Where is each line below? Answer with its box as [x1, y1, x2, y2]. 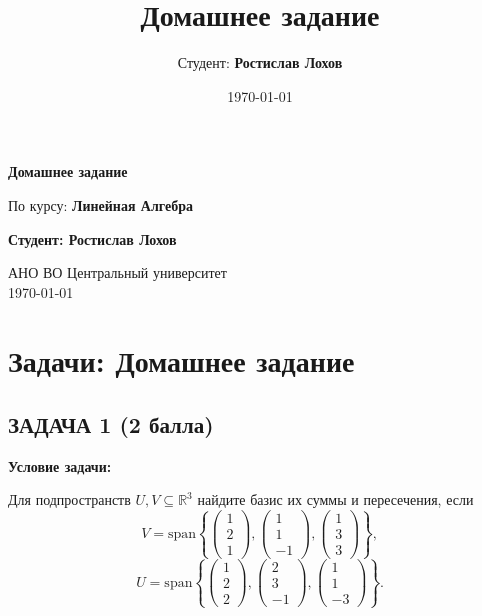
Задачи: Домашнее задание [8, 340, 355, 381]
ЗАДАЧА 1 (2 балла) [8, 409, 214, 440]
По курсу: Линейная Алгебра [8, 194, 193, 215]
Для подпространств [8, 489, 131, 510]
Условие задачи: [8, 455, 112, 476]
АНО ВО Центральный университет [8, 262, 227, 283]
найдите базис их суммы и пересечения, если [197, 489, 474, 510]
